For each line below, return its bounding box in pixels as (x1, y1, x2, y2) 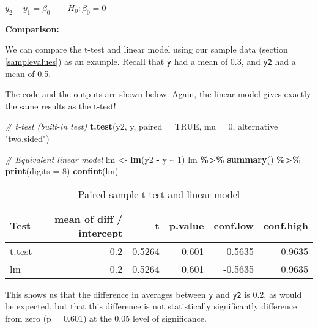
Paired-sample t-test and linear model (78, 187, 240, 201)
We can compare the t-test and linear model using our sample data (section (5, 43, 288, 56)
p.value (169, 218, 204, 233)
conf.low (213, 218, 254, 233)
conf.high (263, 218, 308, 233)
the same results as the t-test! (5, 99, 116, 112)
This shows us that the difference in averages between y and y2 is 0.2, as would (5, 287, 302, 300)
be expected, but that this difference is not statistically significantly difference (5, 300, 297, 312)
